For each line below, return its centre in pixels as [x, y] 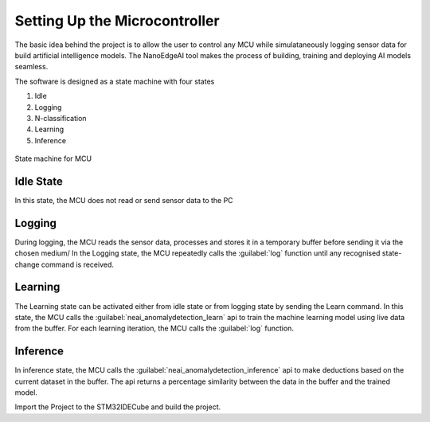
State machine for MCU [53, 158]
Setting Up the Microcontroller [117, 21]
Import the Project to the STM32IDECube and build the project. [118, 407]
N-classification [61, 118]
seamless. [31, 67]
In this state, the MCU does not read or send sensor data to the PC [124, 200]
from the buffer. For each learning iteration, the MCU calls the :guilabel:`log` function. [154, 328]
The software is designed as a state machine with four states [115, 81]
